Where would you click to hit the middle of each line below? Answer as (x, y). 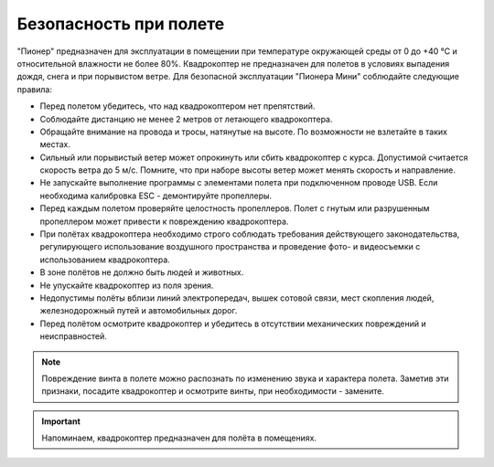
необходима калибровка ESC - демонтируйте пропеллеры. (156, 196)
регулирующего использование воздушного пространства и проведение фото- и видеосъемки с (230, 247)
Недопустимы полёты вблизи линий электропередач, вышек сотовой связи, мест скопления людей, (237, 298)
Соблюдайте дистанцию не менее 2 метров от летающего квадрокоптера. (186, 119)
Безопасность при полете (121, 24)
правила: (34, 89)
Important (61, 421)
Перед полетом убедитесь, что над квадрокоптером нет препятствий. (177, 106)
